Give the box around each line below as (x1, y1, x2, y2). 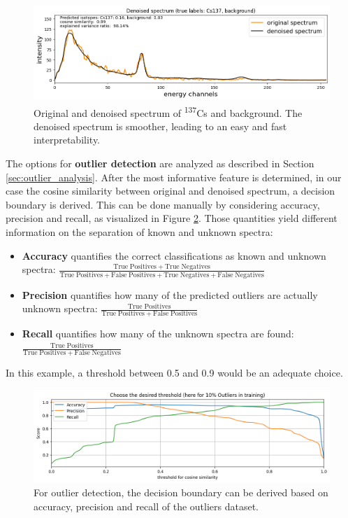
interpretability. (34, 132, 101, 147)
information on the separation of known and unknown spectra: (6, 225, 273, 239)
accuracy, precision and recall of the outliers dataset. (34, 498, 259, 513)
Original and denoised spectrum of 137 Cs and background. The (34, 103, 303, 120)
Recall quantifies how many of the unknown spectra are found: (22, 326, 294, 341)
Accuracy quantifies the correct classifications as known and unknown (22, 248, 326, 262)
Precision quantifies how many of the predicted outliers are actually (22, 287, 318, 302)
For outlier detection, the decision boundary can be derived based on (34, 484, 328, 499)
